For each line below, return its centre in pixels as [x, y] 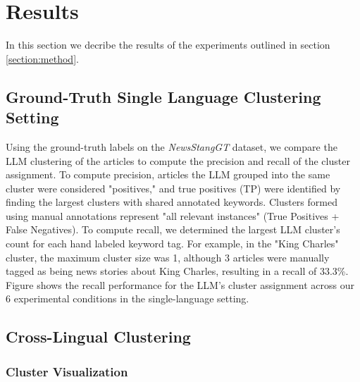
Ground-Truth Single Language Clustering [163, 96]
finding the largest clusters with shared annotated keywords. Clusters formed [172, 202]
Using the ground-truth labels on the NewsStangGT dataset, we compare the [172, 146]
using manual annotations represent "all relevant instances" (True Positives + [173, 215]
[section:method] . [42, 58]
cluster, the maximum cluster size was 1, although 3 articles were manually [168, 257]
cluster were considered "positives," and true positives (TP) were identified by [173, 188]
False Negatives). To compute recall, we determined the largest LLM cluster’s [173, 229]
